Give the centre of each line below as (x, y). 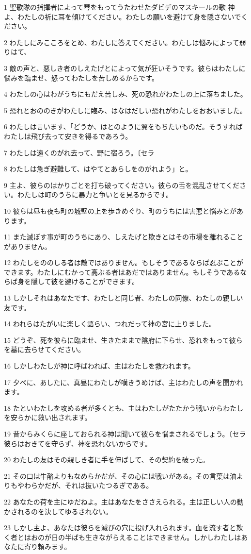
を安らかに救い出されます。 (48, 417)
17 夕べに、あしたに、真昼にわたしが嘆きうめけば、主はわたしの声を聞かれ (124, 382)
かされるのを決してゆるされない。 (58, 511)
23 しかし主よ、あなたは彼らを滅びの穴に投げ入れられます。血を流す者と (120, 528)
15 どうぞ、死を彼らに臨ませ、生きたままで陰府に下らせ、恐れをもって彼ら (123, 340)
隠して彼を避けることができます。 (85, 281)
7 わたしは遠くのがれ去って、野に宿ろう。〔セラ (79, 152)
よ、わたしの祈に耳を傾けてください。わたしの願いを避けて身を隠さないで (123, 16)
